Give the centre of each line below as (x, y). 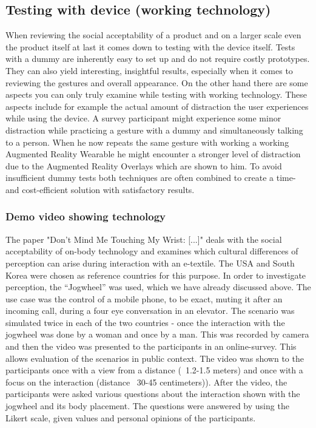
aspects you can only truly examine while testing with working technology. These (156, 94)
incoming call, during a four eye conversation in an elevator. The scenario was (150, 311)
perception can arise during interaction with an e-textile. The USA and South (150, 263)
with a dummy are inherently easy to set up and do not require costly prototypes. (158, 59)
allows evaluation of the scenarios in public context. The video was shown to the (155, 358)
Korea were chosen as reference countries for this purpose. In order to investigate (156, 275)
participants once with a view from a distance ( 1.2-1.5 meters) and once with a (154, 370)
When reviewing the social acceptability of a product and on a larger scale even (153, 35)
